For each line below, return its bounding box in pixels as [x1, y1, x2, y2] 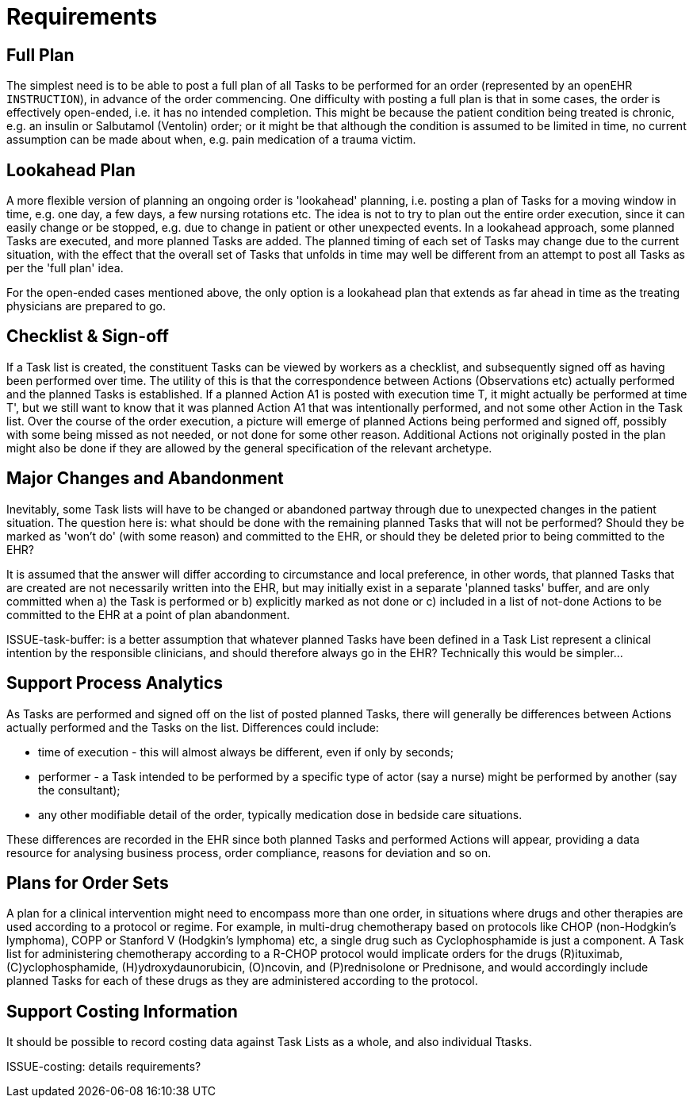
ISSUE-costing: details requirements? [6, 1060, 201, 1074]
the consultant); [38, 783, 121, 797]
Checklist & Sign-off [6, 326, 169, 347]
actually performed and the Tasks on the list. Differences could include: [6, 720, 379, 734]
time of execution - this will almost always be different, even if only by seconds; [38, 744, 454, 759]
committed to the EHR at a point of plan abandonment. [6, 607, 290, 621]
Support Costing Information [6, 1001, 238, 1021]
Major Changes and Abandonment [6, 468, 284, 489]
